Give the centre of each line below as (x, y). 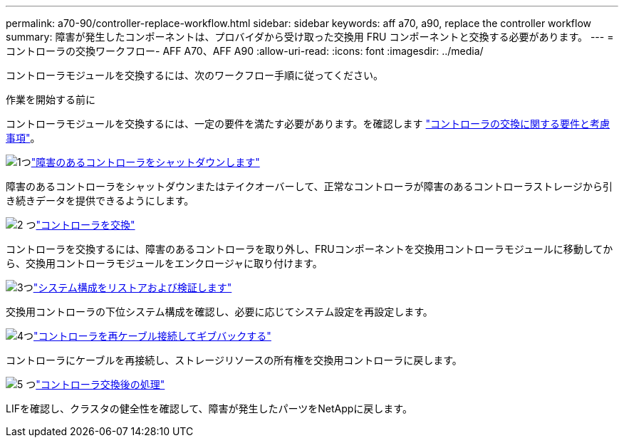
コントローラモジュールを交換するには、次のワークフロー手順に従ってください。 (194, 75)
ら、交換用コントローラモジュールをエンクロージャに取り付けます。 (164, 263)
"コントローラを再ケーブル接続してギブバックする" (152, 336)
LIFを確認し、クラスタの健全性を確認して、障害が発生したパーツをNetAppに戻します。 (209, 408)
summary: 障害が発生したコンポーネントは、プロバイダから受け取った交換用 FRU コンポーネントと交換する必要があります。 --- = (310, 37)
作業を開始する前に (51, 99)
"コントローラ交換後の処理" (100, 384)
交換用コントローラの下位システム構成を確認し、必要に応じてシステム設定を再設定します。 (219, 312)
